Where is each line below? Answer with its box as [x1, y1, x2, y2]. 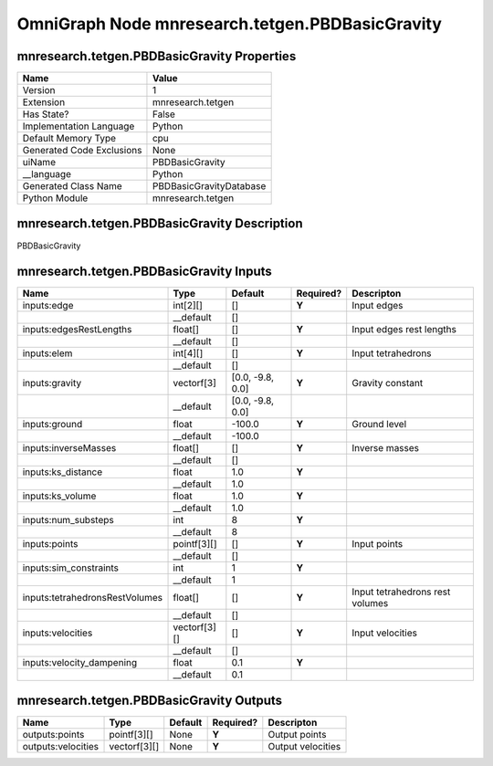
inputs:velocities [22, 626, 93, 639]
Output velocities [267, 740, 341, 752]
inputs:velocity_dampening [22, 656, 138, 669]
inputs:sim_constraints [22, 561, 119, 574]
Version [22, 84, 56, 97]
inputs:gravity [22, 377, 82, 390]
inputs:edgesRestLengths [22, 323, 132, 336]
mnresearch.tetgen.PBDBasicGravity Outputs [16, 692, 283, 708]
